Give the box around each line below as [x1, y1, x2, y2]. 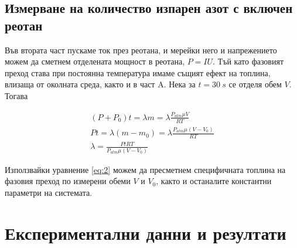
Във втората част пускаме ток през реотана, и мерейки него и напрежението [5, 43, 277, 56]
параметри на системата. [5, 186, 93, 198]
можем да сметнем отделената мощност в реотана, [5, 55, 185, 67]
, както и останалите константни [156, 175, 272, 187]
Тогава [5, 89, 28, 101]
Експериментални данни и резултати [5, 220, 286, 244]
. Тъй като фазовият [213, 55, 284, 67]
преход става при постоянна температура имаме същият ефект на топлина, [5, 66, 271, 79]
